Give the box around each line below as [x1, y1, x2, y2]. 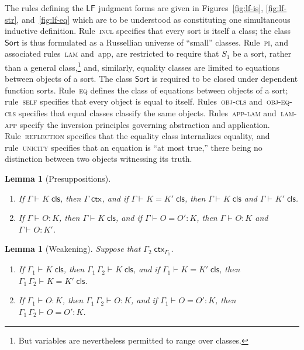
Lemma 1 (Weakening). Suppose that [5, 242, 141, 255]
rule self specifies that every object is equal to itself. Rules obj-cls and [5, 95, 262, 108]
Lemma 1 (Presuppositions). [5, 172, 111, 184]
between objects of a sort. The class [5, 72, 133, 85]
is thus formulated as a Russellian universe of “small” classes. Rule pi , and [22, 36, 289, 48]
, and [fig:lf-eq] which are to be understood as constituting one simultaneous [16, 13, 291, 25]
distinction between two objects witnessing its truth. [5, 153, 192, 165]
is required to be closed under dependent [152, 72, 298, 85]
